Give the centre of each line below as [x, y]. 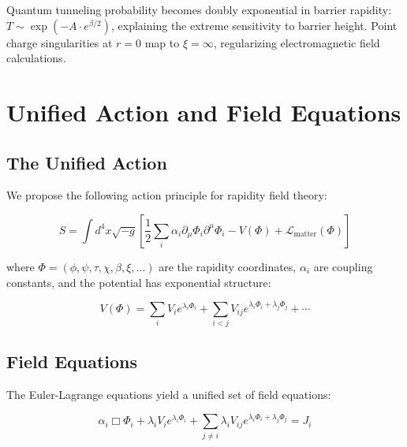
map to [162, 42]
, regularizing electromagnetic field [297, 42]
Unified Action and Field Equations [204, 112]
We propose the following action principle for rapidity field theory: [167, 195]
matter [305, 235]
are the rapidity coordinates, [228, 266]
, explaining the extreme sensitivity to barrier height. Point [254, 25]
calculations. [36, 58]
